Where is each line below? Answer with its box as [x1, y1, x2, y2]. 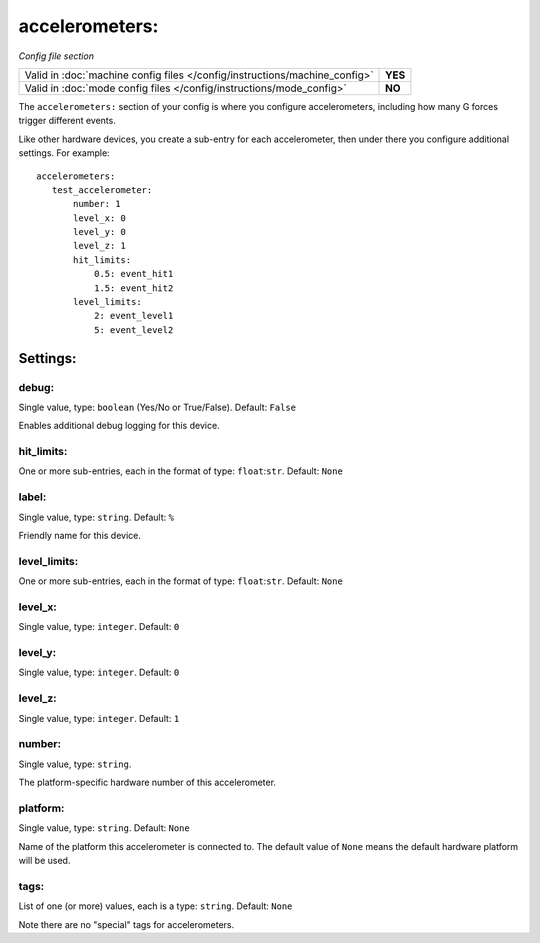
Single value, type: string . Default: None [18, 822, 190, 834]
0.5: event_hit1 [93, 268, 174, 280]
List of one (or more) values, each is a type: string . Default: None [18, 900, 293, 912]
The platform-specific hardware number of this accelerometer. [18, 776, 277, 789]
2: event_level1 [93, 310, 174, 322]
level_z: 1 [73, 240, 127, 252]
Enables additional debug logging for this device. [18, 420, 220, 432]
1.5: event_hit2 [93, 282, 174, 294]
